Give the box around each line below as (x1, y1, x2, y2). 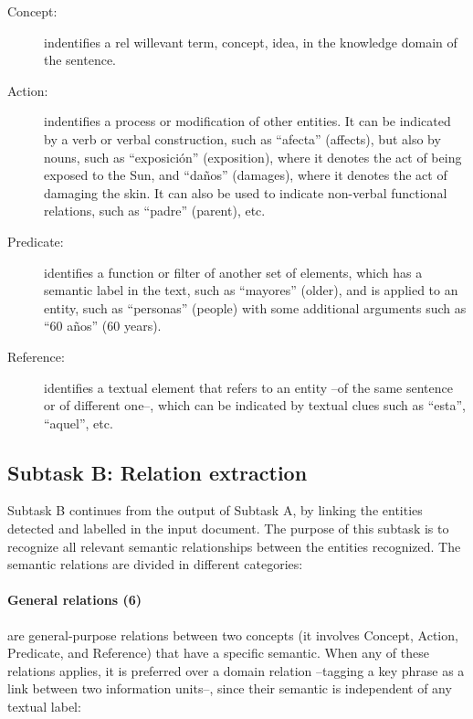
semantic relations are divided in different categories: (7, 555, 303, 574)
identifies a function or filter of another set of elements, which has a (44, 262, 423, 281)
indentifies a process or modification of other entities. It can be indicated (44, 111, 451, 131)
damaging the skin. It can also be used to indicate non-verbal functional (44, 183, 447, 202)
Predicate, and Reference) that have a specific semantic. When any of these (7, 643, 429, 662)
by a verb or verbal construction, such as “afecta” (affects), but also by (44, 129, 441, 148)
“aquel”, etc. (44, 413, 113, 432)
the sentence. (44, 50, 117, 69)
